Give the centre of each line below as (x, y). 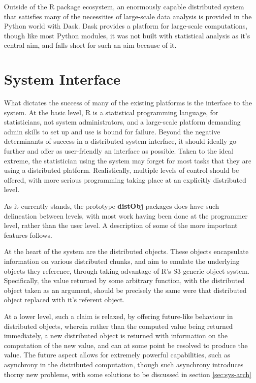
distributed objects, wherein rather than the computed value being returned (118, 326)
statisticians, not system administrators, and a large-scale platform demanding (122, 122)
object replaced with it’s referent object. (64, 300)
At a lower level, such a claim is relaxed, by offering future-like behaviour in (119, 316)
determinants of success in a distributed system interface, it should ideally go (120, 141)
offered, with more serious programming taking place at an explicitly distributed (125, 179)
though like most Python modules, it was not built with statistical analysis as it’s (127, 35)
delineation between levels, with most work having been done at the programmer (126, 215)
